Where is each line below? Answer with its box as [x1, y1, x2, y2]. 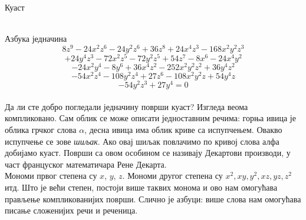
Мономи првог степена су [5, 169, 97, 182]
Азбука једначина [5, 32, 67, 45]
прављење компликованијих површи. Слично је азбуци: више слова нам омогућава [5, 192, 301, 205]
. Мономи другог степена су [122, 169, 223, 182]
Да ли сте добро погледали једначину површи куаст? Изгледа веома [5, 100, 248, 112]
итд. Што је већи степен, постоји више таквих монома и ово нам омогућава [5, 181, 278, 193]
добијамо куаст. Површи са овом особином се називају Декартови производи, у [5, 146, 291, 159]
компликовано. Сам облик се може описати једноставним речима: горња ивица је [5, 112, 296, 124]
